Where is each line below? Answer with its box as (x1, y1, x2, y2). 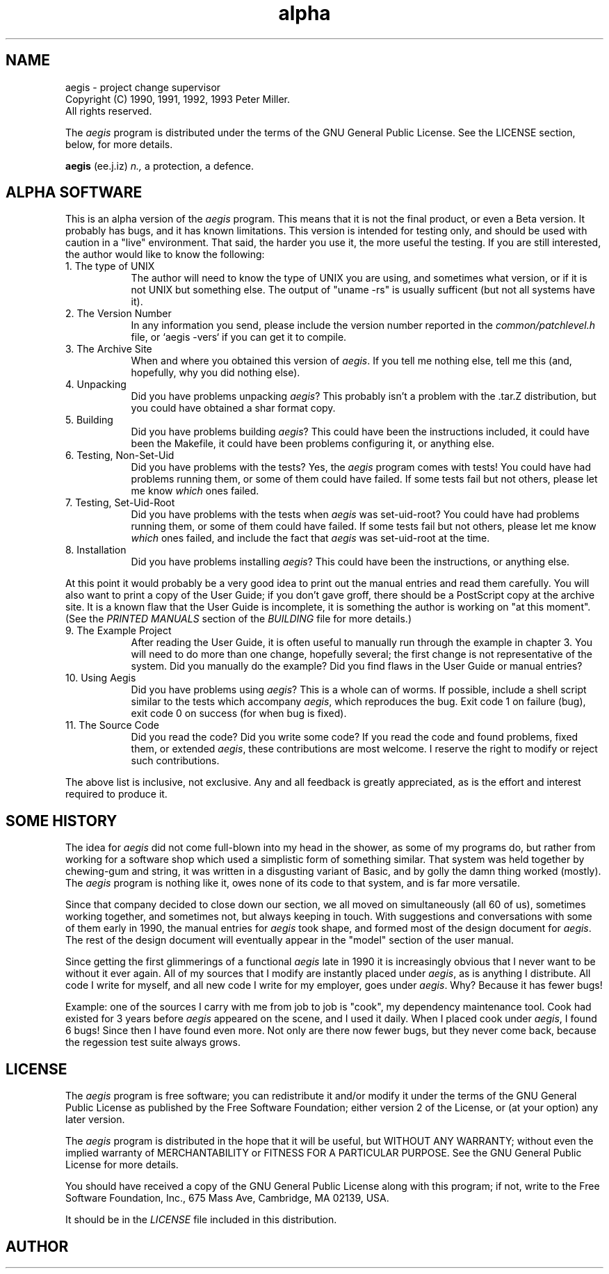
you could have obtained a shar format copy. (131, 402, 336, 414)
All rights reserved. (65, 104, 152, 117)
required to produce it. (65, 788, 168, 800)
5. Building (65, 414, 113, 426)
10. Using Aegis (65, 672, 136, 684)
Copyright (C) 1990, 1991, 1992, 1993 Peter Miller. (65, 92, 291, 105)
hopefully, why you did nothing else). (131, 366, 300, 379)
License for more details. (65, 1159, 179, 1171)
